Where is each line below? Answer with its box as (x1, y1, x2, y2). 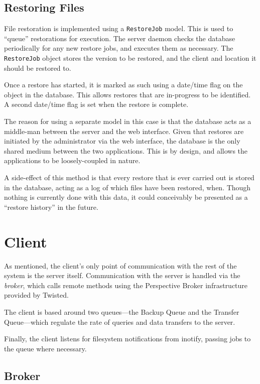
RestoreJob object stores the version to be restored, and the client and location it (4, 53, 256, 63)
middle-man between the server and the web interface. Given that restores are (4, 125, 244, 136)
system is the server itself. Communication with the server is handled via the (4, 270, 240, 281)
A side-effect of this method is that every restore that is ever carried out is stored (4, 172, 254, 183)
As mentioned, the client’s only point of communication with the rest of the (4, 260, 237, 271)
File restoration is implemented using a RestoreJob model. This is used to (4, 23, 233, 34)
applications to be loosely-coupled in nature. (4, 155, 141, 166)
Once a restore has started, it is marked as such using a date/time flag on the (4, 79, 243, 90)
